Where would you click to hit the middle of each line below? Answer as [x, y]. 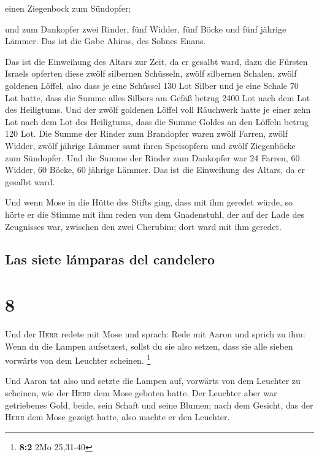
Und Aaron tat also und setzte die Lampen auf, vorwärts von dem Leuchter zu [153, 381]
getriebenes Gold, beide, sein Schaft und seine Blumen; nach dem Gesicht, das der [159, 405]
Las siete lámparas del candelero [110, 259]
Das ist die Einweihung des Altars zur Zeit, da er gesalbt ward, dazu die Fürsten [156, 61]
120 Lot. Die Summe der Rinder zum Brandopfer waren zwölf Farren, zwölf [146, 133]
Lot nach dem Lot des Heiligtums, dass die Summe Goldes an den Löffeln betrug [157, 121]
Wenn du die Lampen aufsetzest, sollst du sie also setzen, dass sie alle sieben [149, 346]
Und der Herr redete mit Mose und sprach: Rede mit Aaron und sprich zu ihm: [155, 334]
